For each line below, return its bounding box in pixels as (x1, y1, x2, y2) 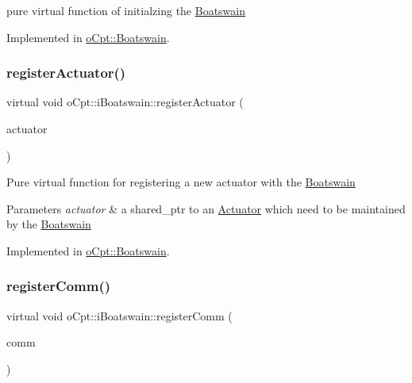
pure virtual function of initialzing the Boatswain (6, 2, 246, 18)
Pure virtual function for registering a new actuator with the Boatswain (6, 174, 356, 190)
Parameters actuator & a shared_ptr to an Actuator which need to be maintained (6, 200, 406, 216)
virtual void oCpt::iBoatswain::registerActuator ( (6, 94, 244, 110)
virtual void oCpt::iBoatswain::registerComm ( (6, 307, 233, 324)
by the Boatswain (6, 216, 91, 232)
